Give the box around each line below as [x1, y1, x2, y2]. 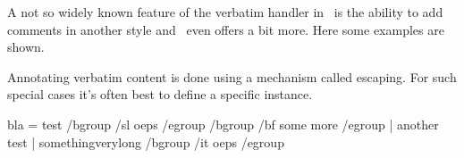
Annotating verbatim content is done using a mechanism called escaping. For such [7, 67, 457, 86]
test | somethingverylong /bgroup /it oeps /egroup [7, 132, 284, 151]
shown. [7, 37, 45, 56]
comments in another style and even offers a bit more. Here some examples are [7, 20, 444, 38]
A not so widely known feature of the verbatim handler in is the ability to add [7, 3, 443, 21]
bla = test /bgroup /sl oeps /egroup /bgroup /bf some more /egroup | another [7, 114, 439, 133]
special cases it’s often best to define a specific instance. [7, 85, 313, 104]
